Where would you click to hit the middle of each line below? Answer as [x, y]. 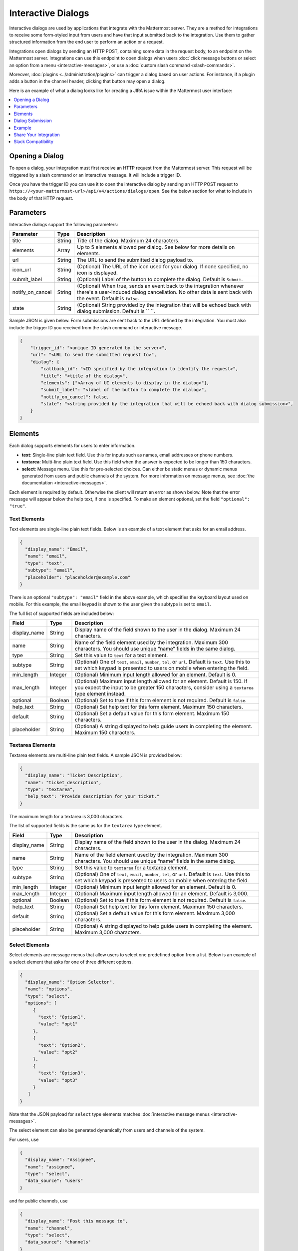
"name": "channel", [49, 1228]
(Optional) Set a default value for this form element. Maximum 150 [152, 714]
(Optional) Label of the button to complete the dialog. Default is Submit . [160, 279]
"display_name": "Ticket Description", [74, 775]
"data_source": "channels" [58, 1242]
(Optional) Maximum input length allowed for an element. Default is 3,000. [162, 893]
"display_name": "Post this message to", [77, 1221]
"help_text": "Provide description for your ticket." [92, 796]
